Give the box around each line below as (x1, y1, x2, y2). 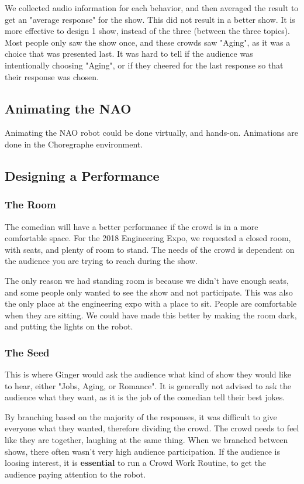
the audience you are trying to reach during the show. (5, 255, 198, 267)
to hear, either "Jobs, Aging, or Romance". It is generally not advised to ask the (5, 379, 292, 392)
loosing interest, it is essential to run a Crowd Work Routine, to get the (5, 456, 266, 469)
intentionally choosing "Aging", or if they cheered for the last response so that (5, 59, 284, 71)
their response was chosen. (5, 70, 99, 83)
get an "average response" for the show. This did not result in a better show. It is (5, 13, 295, 25)
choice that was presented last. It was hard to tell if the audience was (5, 47, 253, 60)
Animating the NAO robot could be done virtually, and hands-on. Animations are (5, 126, 299, 139)
